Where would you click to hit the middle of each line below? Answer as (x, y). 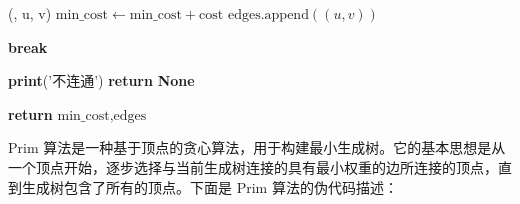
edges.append (268, 15)
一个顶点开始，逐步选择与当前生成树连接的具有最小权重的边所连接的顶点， (253, 166)
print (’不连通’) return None (101, 80)
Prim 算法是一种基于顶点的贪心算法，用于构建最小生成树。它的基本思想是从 (257, 147)
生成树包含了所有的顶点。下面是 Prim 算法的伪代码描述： (209, 186)
